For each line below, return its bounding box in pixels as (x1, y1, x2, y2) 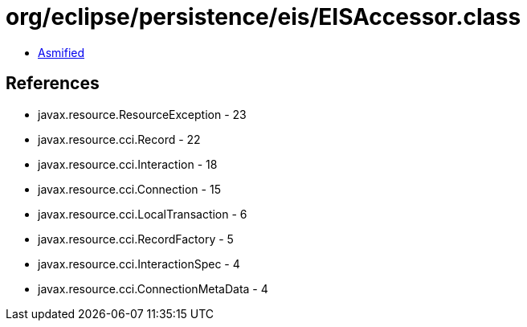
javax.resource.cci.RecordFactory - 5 (38, 231, 234, 246)
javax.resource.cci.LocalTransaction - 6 (38, 206, 247, 221)
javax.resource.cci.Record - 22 (38, 132, 201, 146)
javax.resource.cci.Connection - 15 (38, 182, 221, 196)
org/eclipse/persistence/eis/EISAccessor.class (6, 3, 521, 31)
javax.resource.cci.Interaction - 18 (38, 157, 218, 171)
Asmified (38, 45, 85, 59)
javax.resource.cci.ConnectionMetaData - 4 (38, 281, 268, 296)
